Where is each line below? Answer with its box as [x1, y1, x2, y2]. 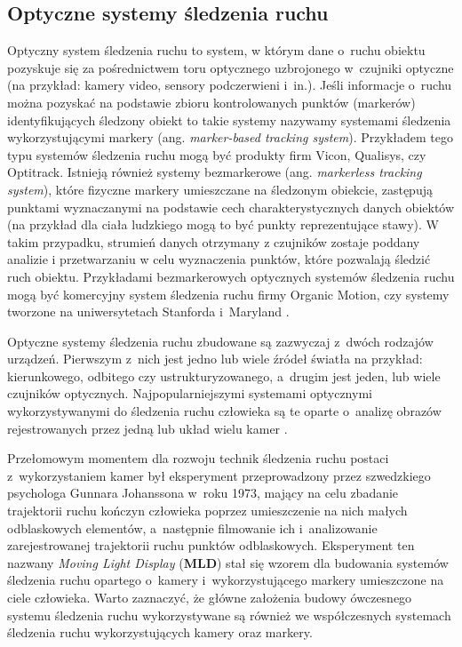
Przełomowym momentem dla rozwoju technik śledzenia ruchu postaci [7, 449, 389, 467]
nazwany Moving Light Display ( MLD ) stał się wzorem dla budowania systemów [7, 553, 449, 571]
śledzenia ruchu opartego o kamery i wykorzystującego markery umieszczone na [7, 571, 444, 589]
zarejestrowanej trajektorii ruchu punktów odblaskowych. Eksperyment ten [7, 536, 415, 555]
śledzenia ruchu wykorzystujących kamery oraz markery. [7, 623, 313, 642]
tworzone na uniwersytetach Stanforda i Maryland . [7, 302, 290, 321]
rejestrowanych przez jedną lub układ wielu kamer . [7, 419, 288, 437]
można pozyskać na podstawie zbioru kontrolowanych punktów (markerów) [7, 92, 416, 111]
